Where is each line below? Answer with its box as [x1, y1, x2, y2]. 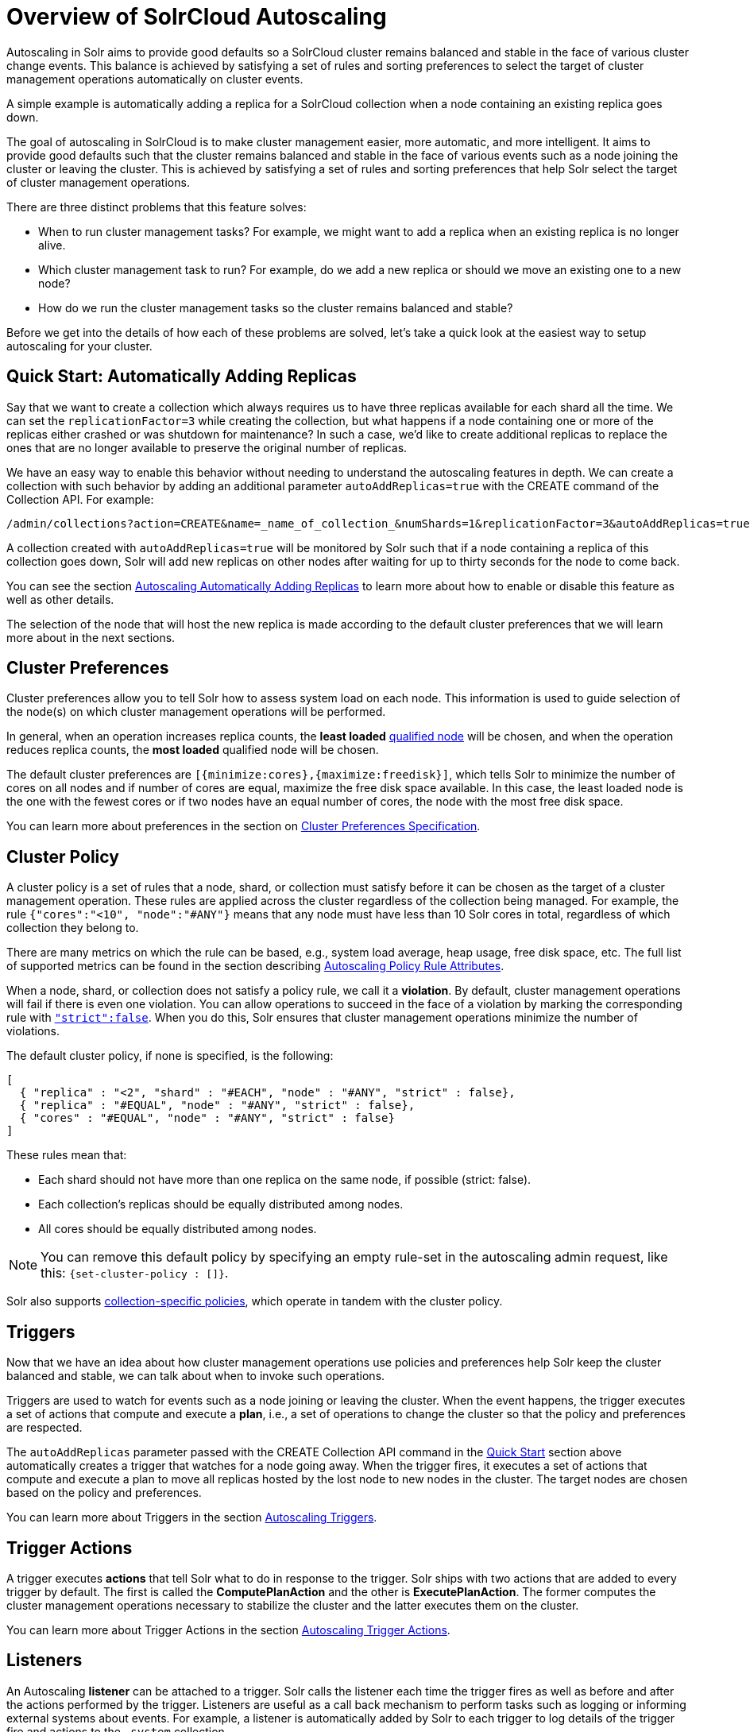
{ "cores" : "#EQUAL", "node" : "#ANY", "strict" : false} [19, 1111, 395, 1125]
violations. [6, 1024, 60, 1038]
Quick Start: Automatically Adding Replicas [6, 366, 357, 387]
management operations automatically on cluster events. [6, 72, 303, 86]
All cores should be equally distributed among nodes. [38, 1222, 317, 1236]
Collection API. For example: [6, 492, 154, 506]
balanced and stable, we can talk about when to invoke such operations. [6, 1369, 385, 1383]
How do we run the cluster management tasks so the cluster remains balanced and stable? [38, 300, 513, 315]
